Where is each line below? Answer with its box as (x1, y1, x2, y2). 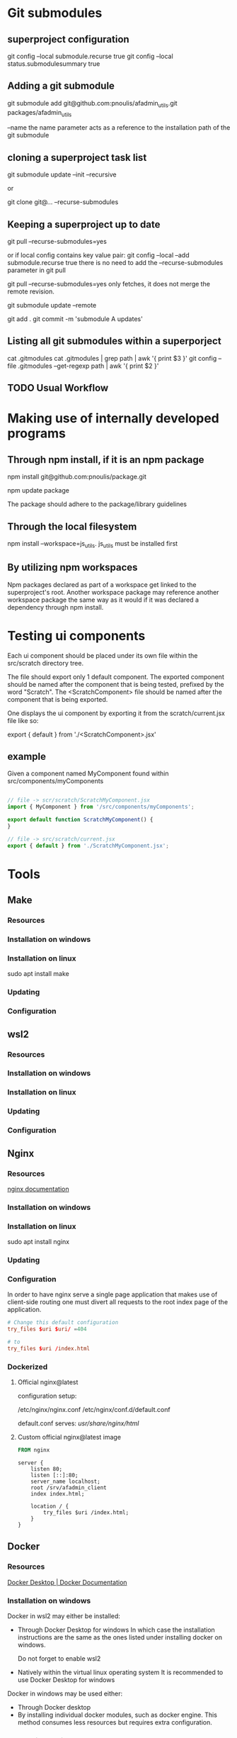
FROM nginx (17, 1447, 50, 1454)
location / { (30, 1503, 69, 1510)
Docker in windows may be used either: (7, 1689, 123, 1698)
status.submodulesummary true (7, 60, 100, 68)
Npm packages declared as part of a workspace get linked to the (7, 580, 197, 589)
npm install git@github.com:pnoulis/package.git (7, 473, 146, 481)
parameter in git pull (7, 266, 66, 274)
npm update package (7, 486, 69, 495)
